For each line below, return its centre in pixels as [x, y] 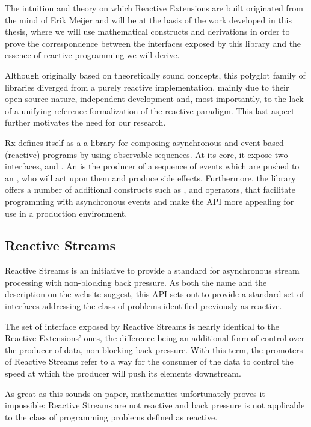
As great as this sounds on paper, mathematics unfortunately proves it [135, 393]
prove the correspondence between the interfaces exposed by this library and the [153, 43]
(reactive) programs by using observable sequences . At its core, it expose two [146, 154]
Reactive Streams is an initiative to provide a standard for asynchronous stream [152, 271]
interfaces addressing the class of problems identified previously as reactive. [143, 306]
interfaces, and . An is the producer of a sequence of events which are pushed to [152, 166]
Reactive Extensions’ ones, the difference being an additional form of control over [155, 338]
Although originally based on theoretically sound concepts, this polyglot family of [155, 75]
